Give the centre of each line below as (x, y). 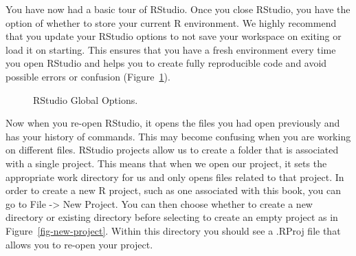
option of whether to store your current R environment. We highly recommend (171, 22)
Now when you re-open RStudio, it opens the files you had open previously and (173, 123)
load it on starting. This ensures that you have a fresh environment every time (171, 49)
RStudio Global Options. (86, 99)
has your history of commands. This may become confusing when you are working (178, 136)
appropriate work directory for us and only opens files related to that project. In (175, 177)
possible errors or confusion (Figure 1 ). (88, 76)
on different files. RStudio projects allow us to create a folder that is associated (172, 150)
